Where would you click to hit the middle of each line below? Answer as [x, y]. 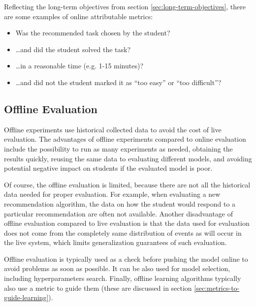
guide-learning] [26, 297]
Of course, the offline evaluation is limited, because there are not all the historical [127, 184]
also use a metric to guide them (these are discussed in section [98, 288]
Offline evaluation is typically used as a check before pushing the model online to [126, 259]
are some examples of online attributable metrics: [79, 16]
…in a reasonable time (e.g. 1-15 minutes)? [80, 66]
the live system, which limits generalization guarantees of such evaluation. [115, 242]
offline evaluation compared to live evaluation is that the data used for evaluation [127, 223]
